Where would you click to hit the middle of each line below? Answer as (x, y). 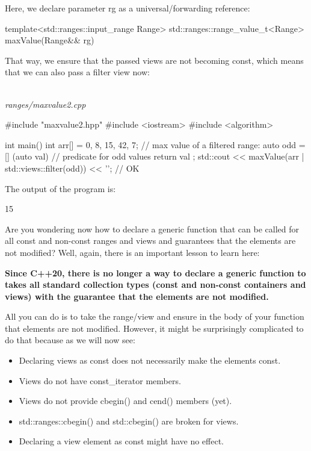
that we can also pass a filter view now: (77, 72)
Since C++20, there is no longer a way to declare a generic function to (155, 272)
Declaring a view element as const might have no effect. (121, 441)
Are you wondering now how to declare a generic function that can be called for (152, 229)
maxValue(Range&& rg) (50, 40)
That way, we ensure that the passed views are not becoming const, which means (154, 60)
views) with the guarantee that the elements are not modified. (137, 296)
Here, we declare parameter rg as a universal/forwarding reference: (128, 8)
